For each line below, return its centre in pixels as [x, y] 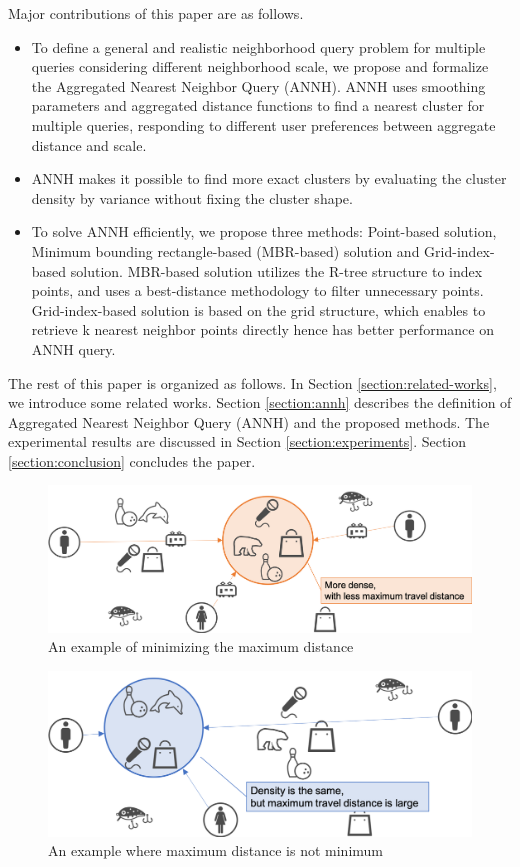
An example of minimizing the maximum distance [201, 646]
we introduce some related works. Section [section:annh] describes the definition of [260, 402]
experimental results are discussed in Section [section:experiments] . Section [237, 441]
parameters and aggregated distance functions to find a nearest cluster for [258, 105]
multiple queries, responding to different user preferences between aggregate [263, 124]
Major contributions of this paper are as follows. [156, 13]
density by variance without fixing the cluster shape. [192, 197]
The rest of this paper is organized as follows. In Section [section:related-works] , [252, 382]
